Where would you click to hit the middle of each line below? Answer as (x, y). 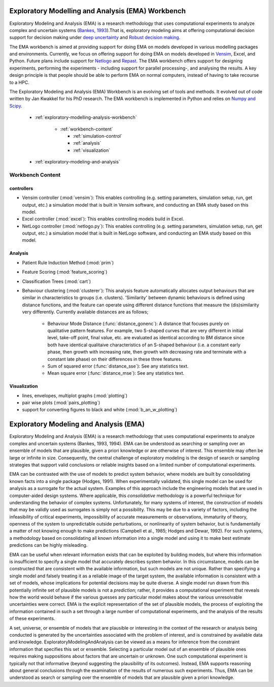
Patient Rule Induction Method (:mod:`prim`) (68, 263)
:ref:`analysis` (87, 143)
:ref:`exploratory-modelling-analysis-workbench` (86, 117)
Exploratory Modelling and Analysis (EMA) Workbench (98, 11)
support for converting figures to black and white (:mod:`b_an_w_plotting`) (100, 410)
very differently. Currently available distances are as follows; (85, 312)
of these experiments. (32, 618)
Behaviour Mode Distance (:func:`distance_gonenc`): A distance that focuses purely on (138, 323)
